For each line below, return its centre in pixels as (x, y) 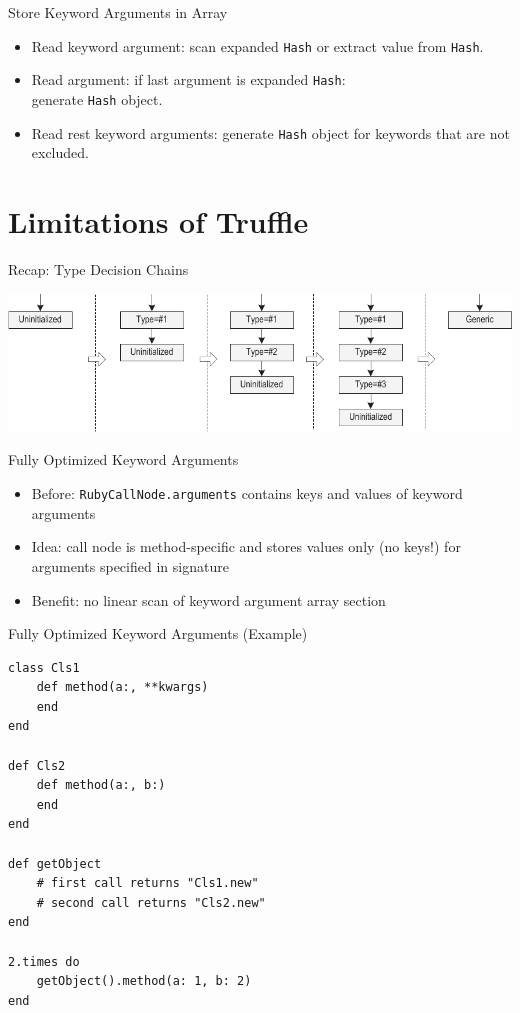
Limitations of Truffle (158, 221)
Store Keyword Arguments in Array (118, 12)
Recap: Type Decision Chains (98, 268)
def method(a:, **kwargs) (122, 687)
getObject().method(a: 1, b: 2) (144, 981)
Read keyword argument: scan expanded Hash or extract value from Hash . (257, 45)
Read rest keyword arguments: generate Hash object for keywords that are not (270, 132)
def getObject (55, 863)
